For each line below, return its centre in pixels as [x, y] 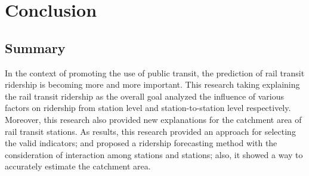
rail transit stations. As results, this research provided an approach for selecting [150, 131]
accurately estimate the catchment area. [78, 166]
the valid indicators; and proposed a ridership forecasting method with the [141, 143]
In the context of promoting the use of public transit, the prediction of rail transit [155, 72]
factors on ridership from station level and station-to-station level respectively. [148, 108]
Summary [35, 47]
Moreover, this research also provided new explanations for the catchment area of [153, 119]
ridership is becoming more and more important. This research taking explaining [152, 84]
